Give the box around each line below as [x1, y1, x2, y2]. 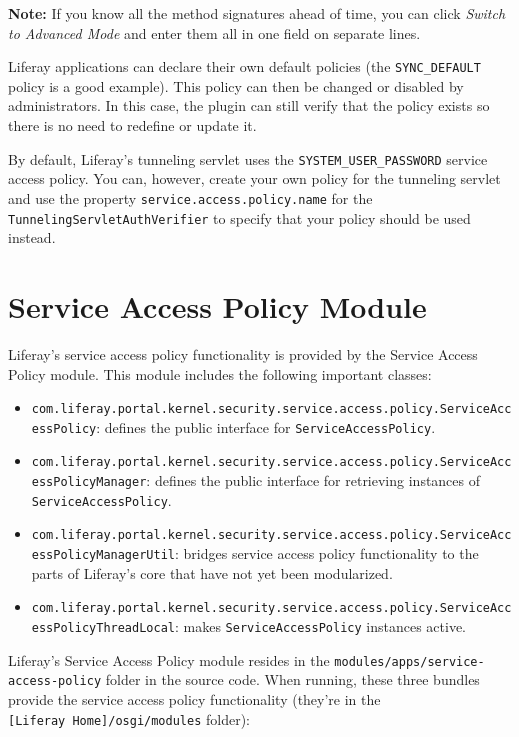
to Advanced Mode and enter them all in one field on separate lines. [8, 22, 421, 43]
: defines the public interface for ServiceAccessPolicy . [96, 416, 436, 437]
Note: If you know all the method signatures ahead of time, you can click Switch [8, 3, 506, 23]
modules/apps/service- [334, 654, 485, 669]
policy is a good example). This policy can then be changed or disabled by [8, 75, 464, 96]
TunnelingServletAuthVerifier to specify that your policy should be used [8, 207, 471, 228]
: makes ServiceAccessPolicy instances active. [174, 615, 466, 636]
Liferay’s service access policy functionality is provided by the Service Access [8, 343, 478, 364]
